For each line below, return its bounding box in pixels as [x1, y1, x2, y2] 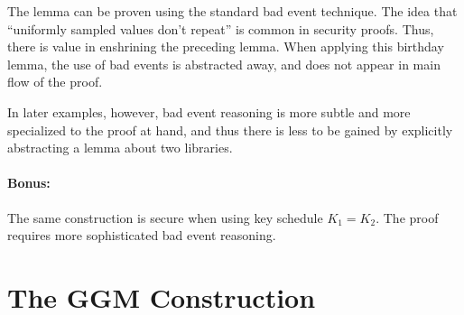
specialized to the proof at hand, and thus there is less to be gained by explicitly [7, 120, 453, 139]
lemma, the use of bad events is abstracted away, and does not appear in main [7, 54, 441, 73]
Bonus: [7, 173, 51, 192]
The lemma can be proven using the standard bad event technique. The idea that [7, 2, 458, 20]
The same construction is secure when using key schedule [7, 208, 323, 227]
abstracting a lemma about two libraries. [7, 138, 233, 157]
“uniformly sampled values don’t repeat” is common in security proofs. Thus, [7, 19, 434, 38]
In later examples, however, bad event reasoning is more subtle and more [7, 102, 411, 121]
